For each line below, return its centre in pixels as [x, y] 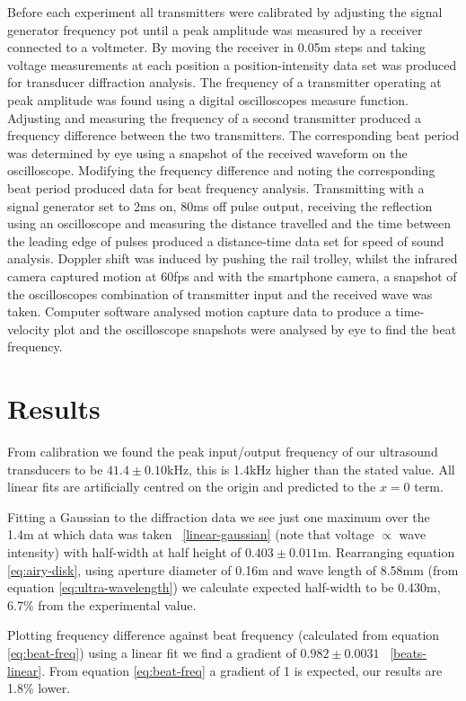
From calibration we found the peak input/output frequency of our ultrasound [223, 451]
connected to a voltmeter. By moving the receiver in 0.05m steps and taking [216, 47]
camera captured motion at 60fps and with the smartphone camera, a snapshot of [232, 275]
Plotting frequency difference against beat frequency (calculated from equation [224, 635]
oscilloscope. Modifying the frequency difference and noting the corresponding [221, 170]
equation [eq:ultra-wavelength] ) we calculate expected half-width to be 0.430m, [224, 587]
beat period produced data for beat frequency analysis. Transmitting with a [216, 187]
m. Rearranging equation [386, 551]
